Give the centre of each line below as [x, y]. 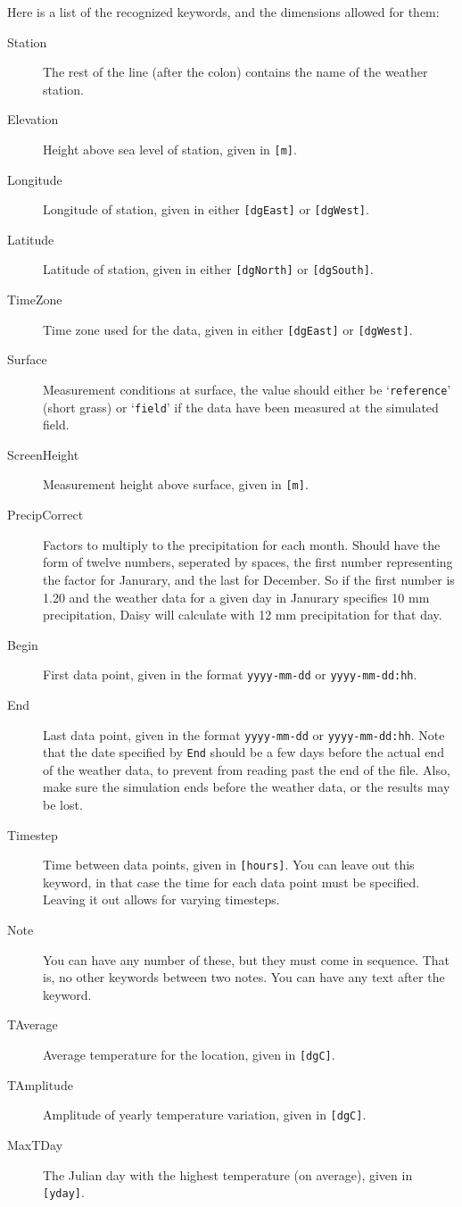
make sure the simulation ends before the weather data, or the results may [247, 787]
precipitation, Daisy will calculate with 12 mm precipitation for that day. [243, 615]
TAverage [33, 1024]
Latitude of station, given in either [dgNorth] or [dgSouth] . [208, 269]
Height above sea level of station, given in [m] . [170, 149]
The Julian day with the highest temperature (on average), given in [228, 1174]
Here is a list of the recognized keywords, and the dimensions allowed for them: [223, 12]
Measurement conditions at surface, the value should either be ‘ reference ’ [247, 389]
